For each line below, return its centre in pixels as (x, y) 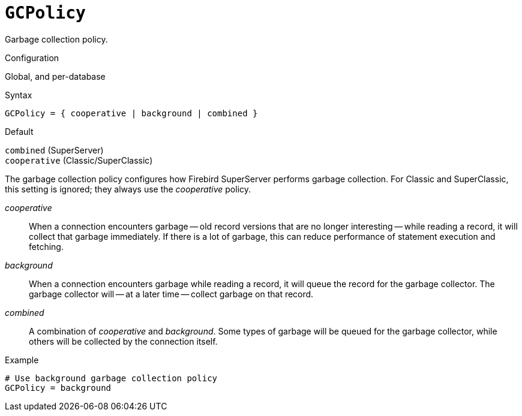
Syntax (19, 95)
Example (22, 360)
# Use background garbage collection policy (111, 378)
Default (19, 131)
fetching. (46, 246)
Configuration (32, 58)
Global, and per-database (55, 76)
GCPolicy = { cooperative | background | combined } (131, 113)
